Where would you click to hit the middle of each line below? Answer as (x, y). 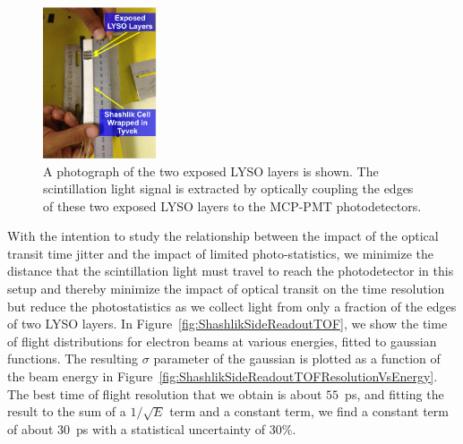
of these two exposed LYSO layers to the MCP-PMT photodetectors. (232, 205)
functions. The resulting (73, 359)
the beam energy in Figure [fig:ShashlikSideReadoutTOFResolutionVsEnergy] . (223, 376)
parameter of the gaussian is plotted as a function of (297, 359)
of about (30, 428)
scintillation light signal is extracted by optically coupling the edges (228, 188)
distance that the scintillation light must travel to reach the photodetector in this (231, 271)
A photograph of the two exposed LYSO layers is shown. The (211, 171)
